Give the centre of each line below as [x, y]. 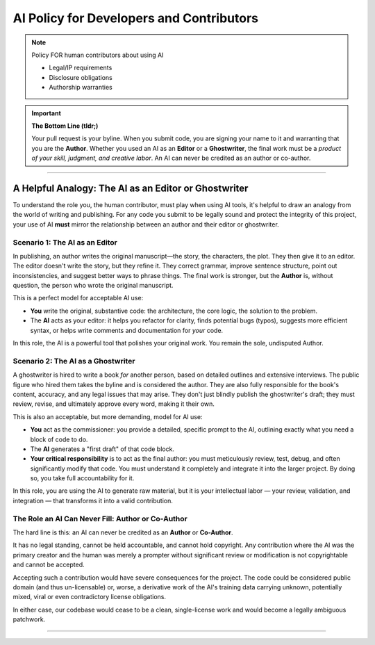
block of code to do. [59, 439]
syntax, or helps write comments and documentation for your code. [127, 330]
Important [47, 113]
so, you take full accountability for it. [82, 478]
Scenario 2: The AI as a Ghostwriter [74, 361]
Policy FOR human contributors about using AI [98, 55]
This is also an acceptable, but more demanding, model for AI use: [108, 416]
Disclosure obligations [81, 77]
